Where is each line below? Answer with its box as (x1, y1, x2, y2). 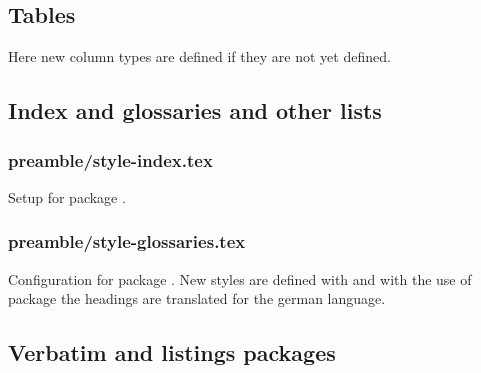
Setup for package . (8, 186, 126, 207)
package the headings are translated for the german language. (8, 288, 386, 309)
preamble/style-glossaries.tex (8, 229, 246, 254)
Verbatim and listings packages (8, 337, 336, 368)
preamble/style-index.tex (8, 147, 213, 172)
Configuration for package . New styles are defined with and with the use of (8, 268, 472, 289)
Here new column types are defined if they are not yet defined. (8, 46, 391, 67)
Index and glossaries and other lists (8, 95, 382, 126)
